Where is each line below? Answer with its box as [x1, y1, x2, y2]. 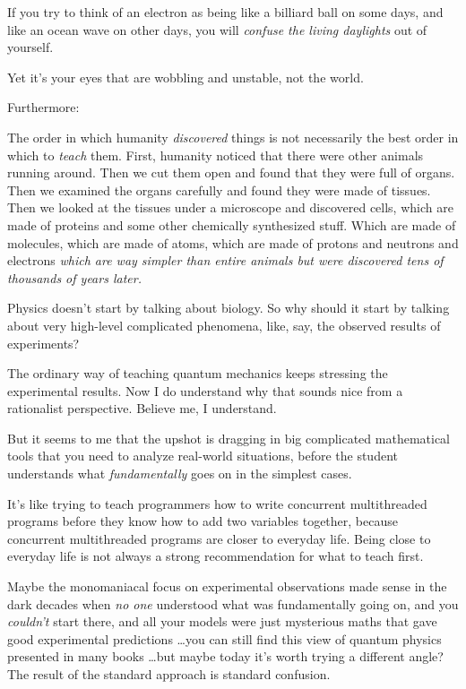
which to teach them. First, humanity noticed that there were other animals [7, 145, 424, 164]
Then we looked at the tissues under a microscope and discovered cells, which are [7, 198, 453, 217]
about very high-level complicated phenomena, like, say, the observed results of [7, 315, 441, 334]
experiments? [7, 333, 80, 352]
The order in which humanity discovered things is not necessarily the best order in [7, 127, 459, 146]
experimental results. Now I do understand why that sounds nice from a [7, 381, 403, 400]
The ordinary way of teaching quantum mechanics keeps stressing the [7, 364, 388, 383]
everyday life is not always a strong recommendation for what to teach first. [7, 547, 424, 565]
